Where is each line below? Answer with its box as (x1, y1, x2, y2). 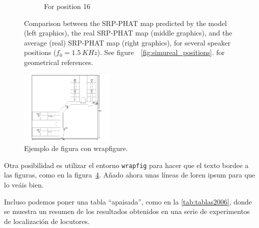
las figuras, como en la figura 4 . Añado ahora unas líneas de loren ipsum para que (4, 169, 255, 180)
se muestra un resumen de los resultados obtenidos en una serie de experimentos (4, 206, 250, 216)
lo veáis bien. (4, 179, 44, 189)
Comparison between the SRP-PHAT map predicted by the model (24, 17, 227, 28)
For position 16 (44, 1, 90, 11)
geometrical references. (24, 56, 93, 67)
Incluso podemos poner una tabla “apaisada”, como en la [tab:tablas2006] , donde (4, 196, 252, 206)
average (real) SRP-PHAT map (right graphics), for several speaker (24, 37, 230, 47)
